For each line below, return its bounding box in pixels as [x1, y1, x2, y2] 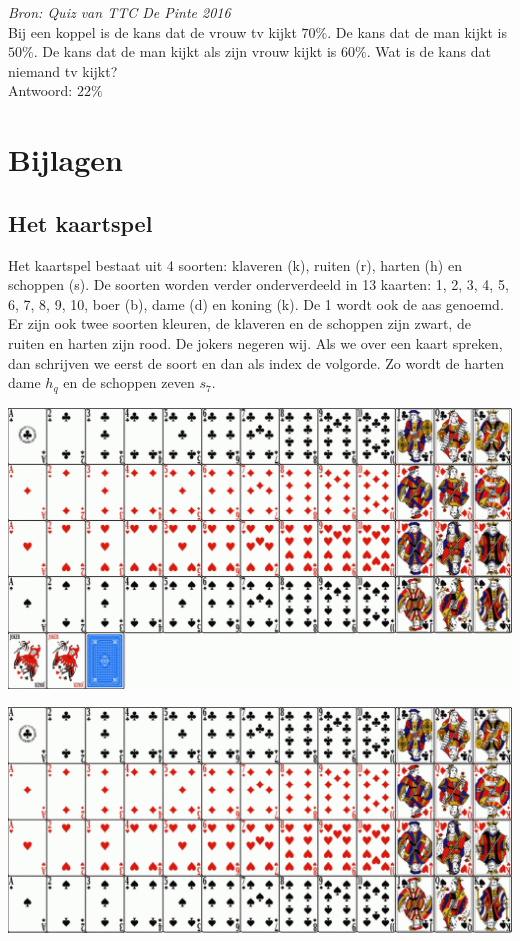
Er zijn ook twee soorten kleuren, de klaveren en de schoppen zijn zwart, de [8, 313, 471, 334]
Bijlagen [8, 139, 123, 180]
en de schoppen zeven [63, 372, 195, 393]
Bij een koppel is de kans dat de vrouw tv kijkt [8, 21, 297, 42]
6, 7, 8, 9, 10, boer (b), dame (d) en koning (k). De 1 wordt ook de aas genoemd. [8, 293, 504, 314]
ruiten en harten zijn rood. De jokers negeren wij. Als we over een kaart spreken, [8, 332, 503, 353]
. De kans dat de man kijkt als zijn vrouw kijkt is [33, 41, 337, 62]
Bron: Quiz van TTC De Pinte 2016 [8, 2, 231, 22]
